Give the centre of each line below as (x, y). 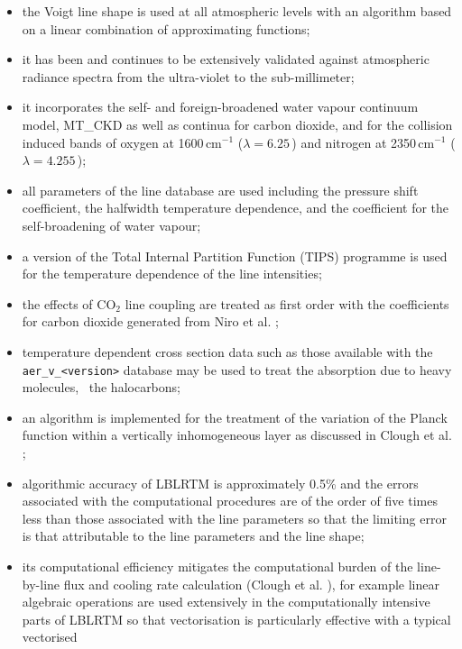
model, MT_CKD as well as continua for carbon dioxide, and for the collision (237, 124)
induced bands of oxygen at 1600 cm (122, 142)
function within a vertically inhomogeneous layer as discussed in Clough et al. (237, 435)
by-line (41, 584)
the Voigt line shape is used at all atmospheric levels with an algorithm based (237, 11)
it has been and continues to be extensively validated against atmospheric (226, 59)
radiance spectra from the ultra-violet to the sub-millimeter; (188, 76)
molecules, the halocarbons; (101, 387)
